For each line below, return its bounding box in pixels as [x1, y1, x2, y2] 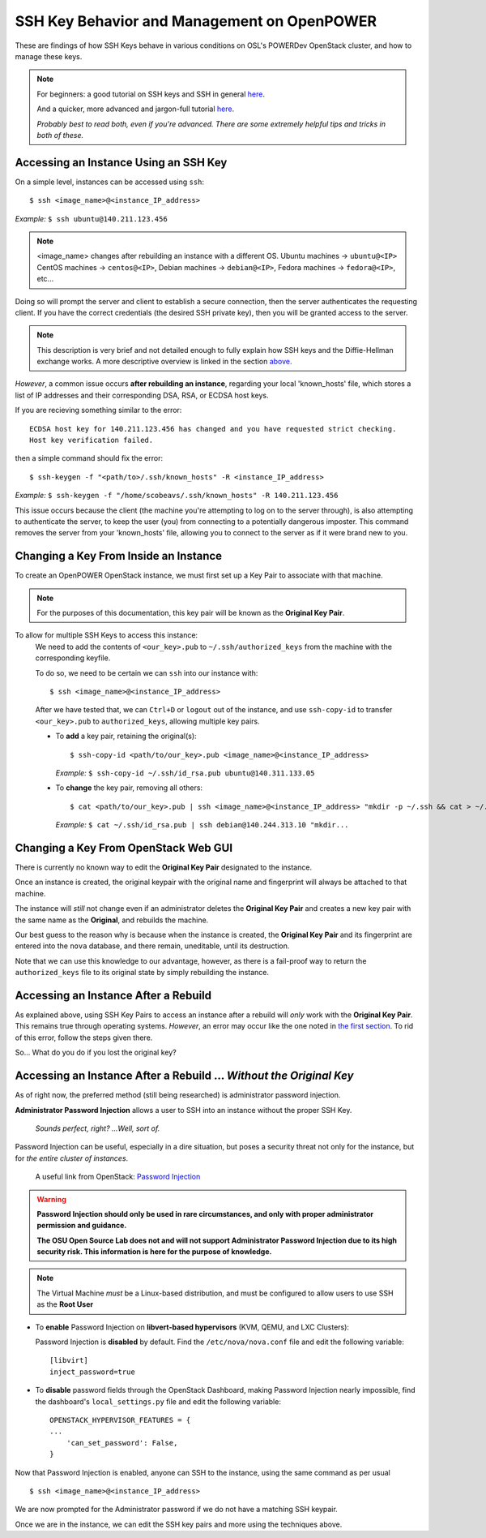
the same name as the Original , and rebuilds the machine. [15, 915, 209, 925]
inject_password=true [49, 1367, 135, 1377]
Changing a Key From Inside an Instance [15, 549, 223, 563]
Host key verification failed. [29, 436, 154, 445]
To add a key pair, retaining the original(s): [55, 731, 198, 741]
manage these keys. [15, 51, 83, 61]
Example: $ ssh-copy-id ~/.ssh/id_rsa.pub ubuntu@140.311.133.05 [55, 767, 315, 778]
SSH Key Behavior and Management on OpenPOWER [15, 12, 377, 30]
